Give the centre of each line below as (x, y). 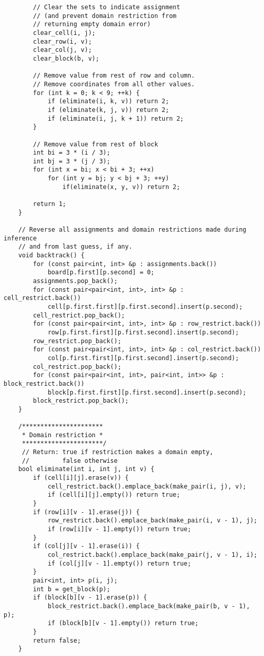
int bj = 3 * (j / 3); (72, 161)
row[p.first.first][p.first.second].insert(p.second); (143, 332)
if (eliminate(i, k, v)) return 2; (108, 101)
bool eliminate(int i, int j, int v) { (86, 469)
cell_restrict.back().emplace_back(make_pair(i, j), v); (147, 486)
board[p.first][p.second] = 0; (101, 273)
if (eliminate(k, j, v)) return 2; (108, 110)
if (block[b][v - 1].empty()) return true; (123, 623)
